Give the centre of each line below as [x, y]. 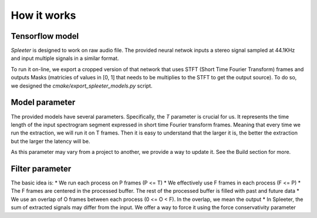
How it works [43, 15]
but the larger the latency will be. [50, 141]
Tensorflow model [45, 36]
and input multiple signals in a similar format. [65, 58]
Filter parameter [41, 168]
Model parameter [43, 103]
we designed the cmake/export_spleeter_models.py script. [82, 86]
